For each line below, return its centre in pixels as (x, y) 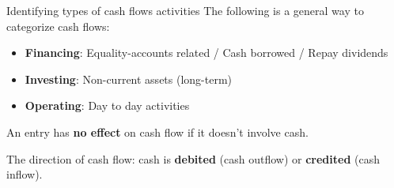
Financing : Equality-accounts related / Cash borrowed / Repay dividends (206, 53)
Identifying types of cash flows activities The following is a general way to (185, 10)
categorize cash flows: (58, 26)
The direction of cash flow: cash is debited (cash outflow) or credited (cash (193, 158)
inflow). (25, 174)
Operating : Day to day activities (107, 105)
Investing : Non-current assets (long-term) (129, 79)
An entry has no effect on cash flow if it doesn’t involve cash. (157, 132)
